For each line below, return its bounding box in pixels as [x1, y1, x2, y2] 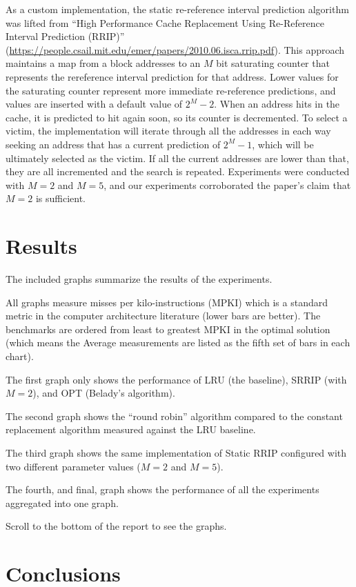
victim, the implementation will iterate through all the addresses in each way [6, 123, 331, 138]
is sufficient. [35, 191, 86, 206]
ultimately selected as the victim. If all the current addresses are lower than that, [6, 150, 349, 165]
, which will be [252, 137, 314, 151]
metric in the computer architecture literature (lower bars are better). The [6, 308, 321, 323]
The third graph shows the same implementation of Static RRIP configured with [6, 445, 347, 459]
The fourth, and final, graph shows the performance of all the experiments [6, 482, 319, 497]
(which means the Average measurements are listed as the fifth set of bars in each [6, 335, 350, 350]
